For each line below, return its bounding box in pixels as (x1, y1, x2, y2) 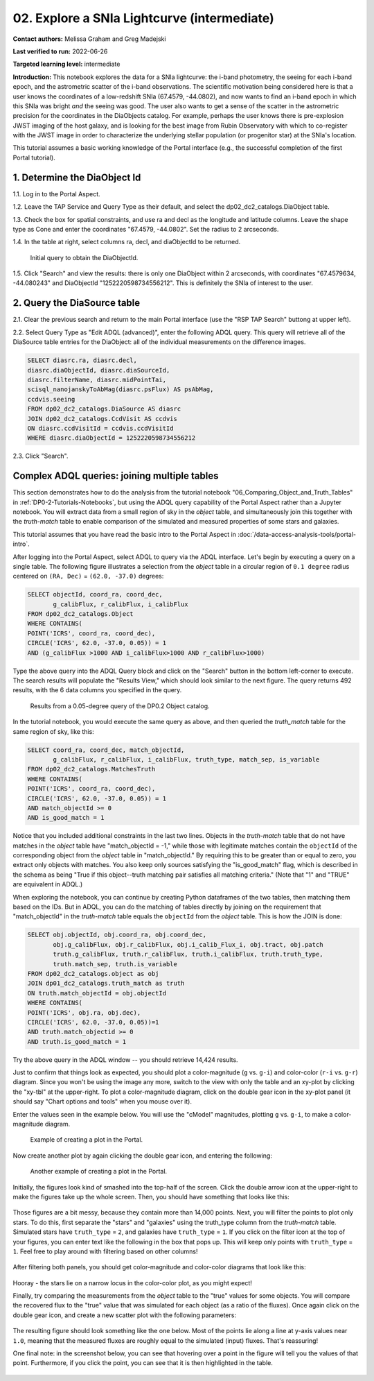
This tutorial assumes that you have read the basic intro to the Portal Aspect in (12, 530, 237, 538)
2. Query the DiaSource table (12, 297, 141, 309)
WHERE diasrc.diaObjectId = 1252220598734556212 (27, 434, 196, 442)
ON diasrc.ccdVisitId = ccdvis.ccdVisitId (27, 424, 174, 432)
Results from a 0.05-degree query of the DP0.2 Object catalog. (30, 701, 211, 710)
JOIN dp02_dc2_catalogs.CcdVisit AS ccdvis (27, 415, 178, 422)
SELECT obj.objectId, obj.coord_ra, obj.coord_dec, (27, 931, 207, 939)
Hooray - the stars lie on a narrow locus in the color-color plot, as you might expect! (12, 1278, 253, 1287)
